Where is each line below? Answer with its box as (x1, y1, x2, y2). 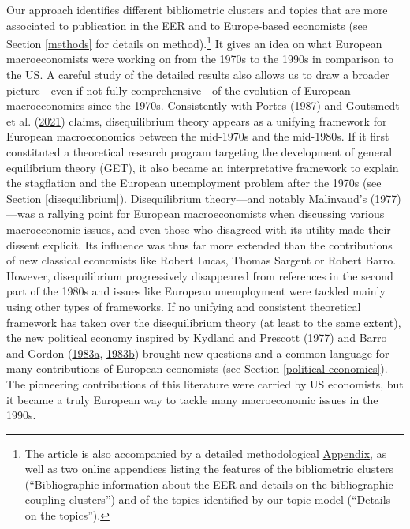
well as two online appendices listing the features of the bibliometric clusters (24, 460, 394, 477)
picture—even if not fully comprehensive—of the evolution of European (6, 81, 351, 98)
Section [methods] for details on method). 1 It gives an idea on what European (6, 33, 382, 51)
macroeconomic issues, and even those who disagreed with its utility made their (6, 220, 391, 237)
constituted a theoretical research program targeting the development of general (6, 144, 393, 159)
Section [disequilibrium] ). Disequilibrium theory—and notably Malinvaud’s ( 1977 (6, 189, 397, 206)
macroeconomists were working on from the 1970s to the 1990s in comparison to (6, 51, 393, 67)
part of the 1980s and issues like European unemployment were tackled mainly (6, 283, 386, 299)
